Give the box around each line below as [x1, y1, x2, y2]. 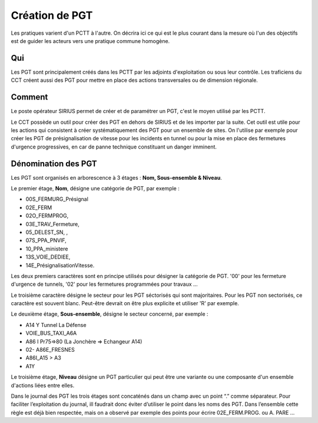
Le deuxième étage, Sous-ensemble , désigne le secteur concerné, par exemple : [11, 310, 208, 318]
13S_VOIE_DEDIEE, [25, 253, 71, 260]
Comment [11, 92, 48, 103]
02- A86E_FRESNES [25, 346, 75, 353]
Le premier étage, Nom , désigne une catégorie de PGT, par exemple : [11, 185, 180, 191]
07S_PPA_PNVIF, [25, 237, 67, 244]
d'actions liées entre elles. [11, 382, 75, 389]
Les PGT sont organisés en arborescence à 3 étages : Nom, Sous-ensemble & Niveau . [11, 174, 222, 181]
